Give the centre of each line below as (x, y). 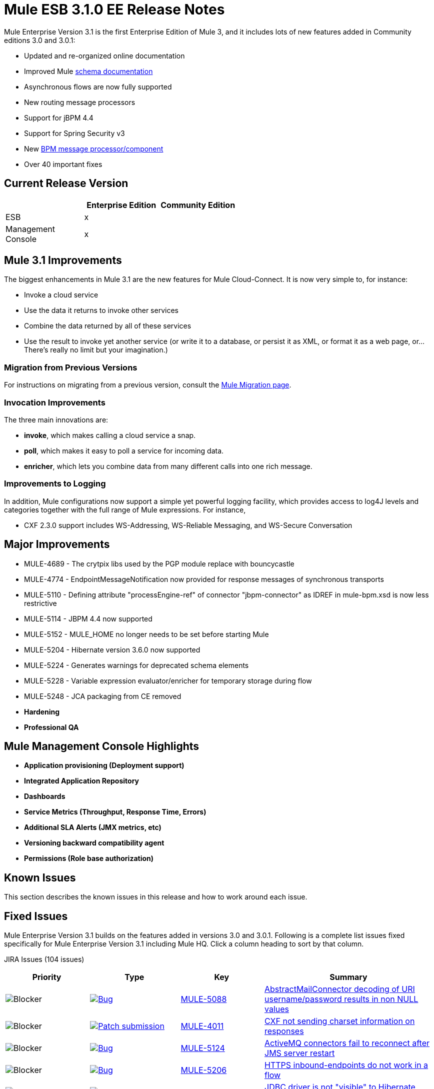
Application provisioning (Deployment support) (104, 765)
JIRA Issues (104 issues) (44, 959)
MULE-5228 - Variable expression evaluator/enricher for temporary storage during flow (168, 680)
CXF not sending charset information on (340, 1021)
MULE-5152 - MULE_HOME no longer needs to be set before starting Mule (146, 634)
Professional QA (51, 727)
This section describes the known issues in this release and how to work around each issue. (156, 897)
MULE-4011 (202, 1026)
